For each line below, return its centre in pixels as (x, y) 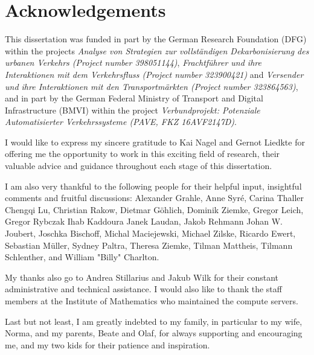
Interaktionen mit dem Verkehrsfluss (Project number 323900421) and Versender (154, 74)
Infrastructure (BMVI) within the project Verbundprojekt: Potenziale (133, 110)
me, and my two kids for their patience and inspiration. (107, 344)
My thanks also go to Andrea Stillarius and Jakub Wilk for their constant (142, 277)
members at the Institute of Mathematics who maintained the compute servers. (152, 301)
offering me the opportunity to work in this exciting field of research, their (143, 154)
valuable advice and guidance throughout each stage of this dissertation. (139, 166)
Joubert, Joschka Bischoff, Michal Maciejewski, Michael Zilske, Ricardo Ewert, (150, 233)
